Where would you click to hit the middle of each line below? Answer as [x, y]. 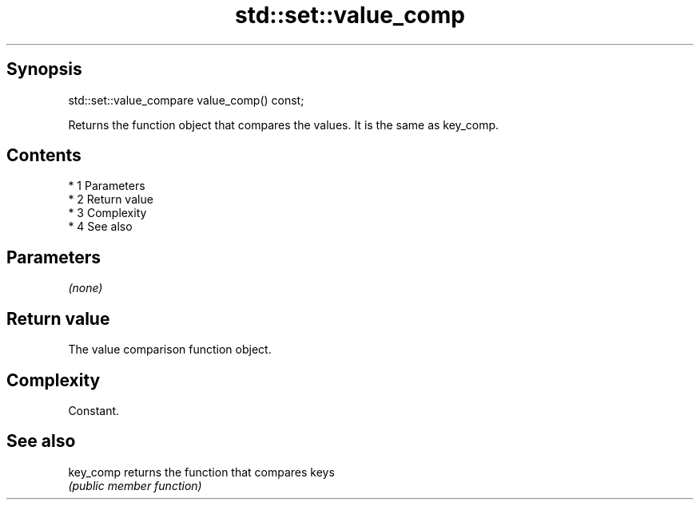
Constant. [94, 410]
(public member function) [135, 485]
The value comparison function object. [170, 350]
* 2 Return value [111, 200]
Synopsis [44, 69]
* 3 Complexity [107, 213]
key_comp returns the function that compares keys [201, 472]
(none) [86, 288]
